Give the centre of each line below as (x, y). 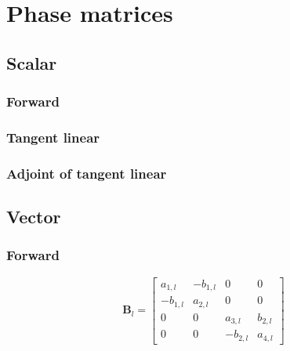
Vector (34, 217)
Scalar (32, 62)
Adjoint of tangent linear (87, 173)
